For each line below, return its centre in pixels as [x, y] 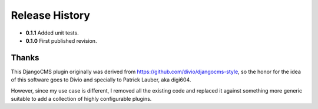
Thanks [25, 58]
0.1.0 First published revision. [61, 40]
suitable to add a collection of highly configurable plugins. [81, 99]
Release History [51, 15]
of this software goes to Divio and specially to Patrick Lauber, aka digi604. [101, 80]
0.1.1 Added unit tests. [52, 33]
